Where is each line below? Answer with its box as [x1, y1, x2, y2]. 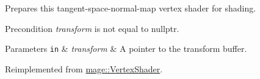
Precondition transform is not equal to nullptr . [5, 22, 179, 34]
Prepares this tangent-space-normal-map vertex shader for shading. [5, 2, 256, 14]
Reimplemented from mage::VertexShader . [5, 62, 163, 75]
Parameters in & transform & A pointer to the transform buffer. [5, 42, 247, 55]
